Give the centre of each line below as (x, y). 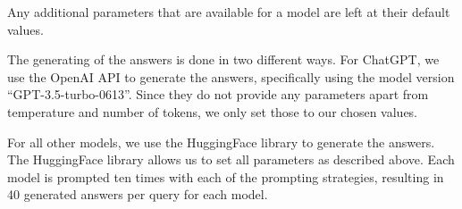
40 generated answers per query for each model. (138, 194)
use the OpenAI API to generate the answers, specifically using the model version (231, 76)
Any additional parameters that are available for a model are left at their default (229, 12)
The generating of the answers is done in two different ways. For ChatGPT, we (223, 59)
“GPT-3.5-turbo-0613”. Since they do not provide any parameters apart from (218, 94)
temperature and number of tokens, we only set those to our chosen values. (213, 111)
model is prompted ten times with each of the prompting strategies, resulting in (226, 176)
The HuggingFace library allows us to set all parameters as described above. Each (231, 159)
